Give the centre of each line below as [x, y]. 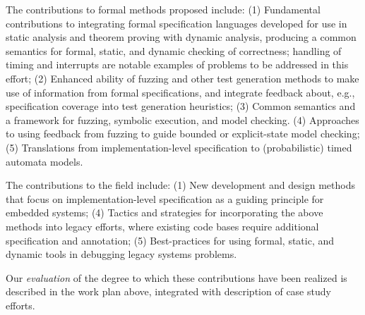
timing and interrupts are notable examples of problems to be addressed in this [177, 64]
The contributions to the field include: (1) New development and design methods [180, 185]
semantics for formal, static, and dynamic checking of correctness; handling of [174, 50]
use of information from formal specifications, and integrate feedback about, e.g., [180, 92]
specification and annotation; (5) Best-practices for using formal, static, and [170, 240]
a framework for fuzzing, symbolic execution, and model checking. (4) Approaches [182, 119]
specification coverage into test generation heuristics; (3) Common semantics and [181, 106]
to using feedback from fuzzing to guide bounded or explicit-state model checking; [183, 134]
